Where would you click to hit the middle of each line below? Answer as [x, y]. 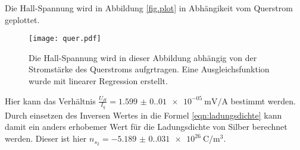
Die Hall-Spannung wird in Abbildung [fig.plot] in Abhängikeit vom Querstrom [149, 8]
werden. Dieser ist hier [46, 138]
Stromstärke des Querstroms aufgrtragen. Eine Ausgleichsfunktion [149, 69]
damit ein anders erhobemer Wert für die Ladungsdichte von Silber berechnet [146, 127]
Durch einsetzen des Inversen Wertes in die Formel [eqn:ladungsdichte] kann [143, 115]
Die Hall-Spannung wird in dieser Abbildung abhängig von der [143, 57]
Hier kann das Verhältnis [50, 100]
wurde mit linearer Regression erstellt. [98, 81]
